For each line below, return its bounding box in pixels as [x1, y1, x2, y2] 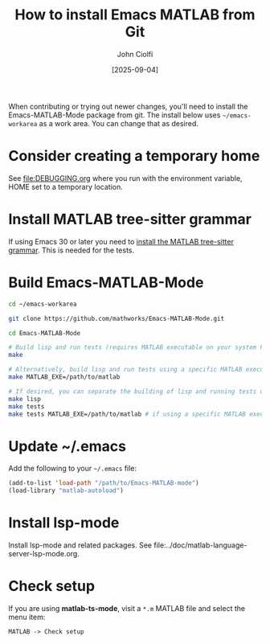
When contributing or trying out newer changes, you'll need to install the [8, 101, 248, 111]
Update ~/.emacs [8, 437, 127, 455]
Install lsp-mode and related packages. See [8, 540, 153, 550]
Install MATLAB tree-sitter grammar [8, 211, 252, 228]
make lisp [8, 395, 42, 403]
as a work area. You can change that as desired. [39, 118, 199, 128]
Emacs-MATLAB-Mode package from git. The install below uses [8, 110, 221, 120]
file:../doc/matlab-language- [153, 540, 247, 550]
